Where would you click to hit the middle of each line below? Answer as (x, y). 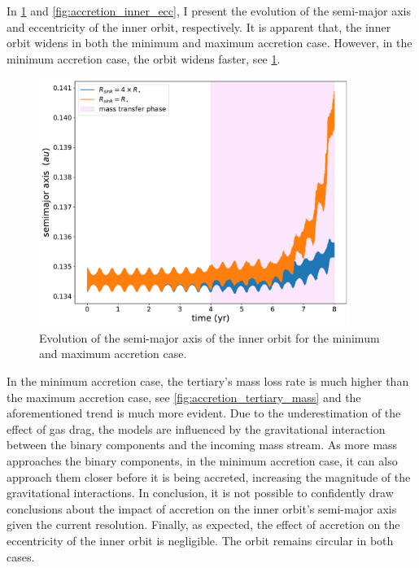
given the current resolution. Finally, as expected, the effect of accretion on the (203, 524)
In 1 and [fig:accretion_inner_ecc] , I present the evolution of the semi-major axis (209, 11)
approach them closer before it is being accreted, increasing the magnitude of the (209, 476)
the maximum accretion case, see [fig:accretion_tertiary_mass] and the (184, 397)
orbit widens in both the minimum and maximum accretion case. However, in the (209, 43)
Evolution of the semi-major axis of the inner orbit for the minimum (209, 337)
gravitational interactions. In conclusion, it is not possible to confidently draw (200, 493)
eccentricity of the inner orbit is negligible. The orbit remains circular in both (200, 540)
